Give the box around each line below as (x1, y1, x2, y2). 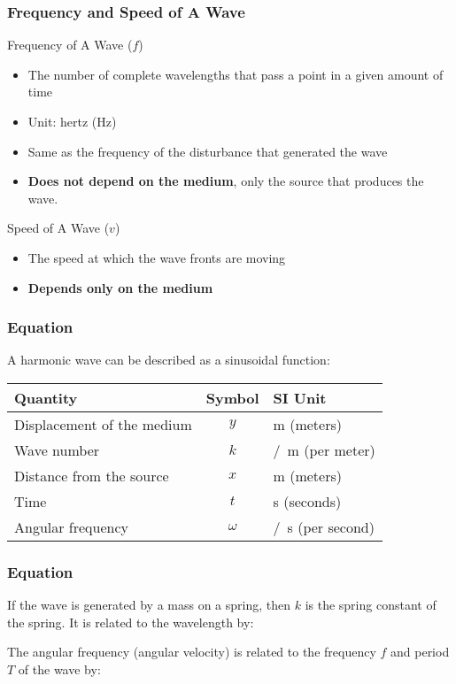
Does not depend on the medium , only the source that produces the (27, 172, 424, 190)
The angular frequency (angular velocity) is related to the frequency (7, 642, 376, 661)
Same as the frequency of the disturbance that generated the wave (27, 142, 388, 160)
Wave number (14, 439, 100, 460)
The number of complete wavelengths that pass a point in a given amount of (27, 65, 444, 83)
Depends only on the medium (27, 278, 213, 296)
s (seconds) (273, 490, 342, 511)
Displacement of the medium (14, 413, 192, 434)
